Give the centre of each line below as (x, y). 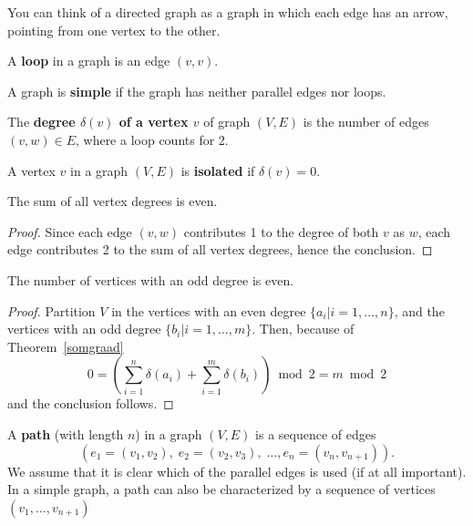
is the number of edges (366, 122)
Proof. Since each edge (70, 231)
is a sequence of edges (316, 433)
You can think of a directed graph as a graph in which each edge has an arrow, (228, 12)
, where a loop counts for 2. (152, 139)
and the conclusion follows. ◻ (91, 403)
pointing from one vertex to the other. (114, 30)
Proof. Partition (51, 310)
